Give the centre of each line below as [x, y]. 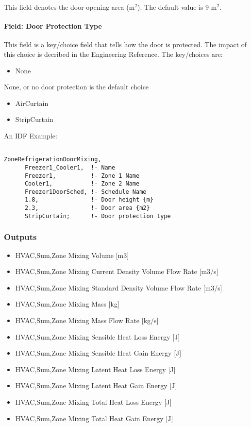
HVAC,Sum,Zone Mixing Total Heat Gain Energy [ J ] [94, 418]
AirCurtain [32, 103]
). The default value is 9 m [177, 7]
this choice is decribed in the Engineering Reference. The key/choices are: [113, 54]
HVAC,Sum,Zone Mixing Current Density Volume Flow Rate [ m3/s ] [117, 271]
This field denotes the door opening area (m [69, 7]
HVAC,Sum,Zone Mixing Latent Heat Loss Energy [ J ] [95, 369]
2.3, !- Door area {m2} [87, 208]
